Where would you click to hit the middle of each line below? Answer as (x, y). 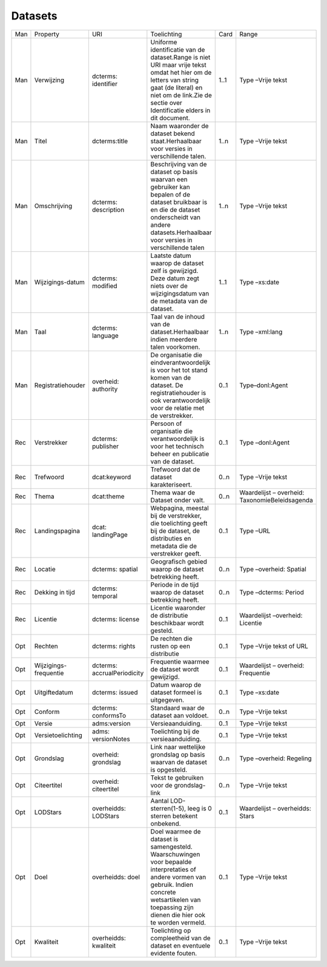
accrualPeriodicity (118, 673)
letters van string (175, 80)
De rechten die (172, 638)
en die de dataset (175, 209)
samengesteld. (172, 846)
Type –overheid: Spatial (273, 569)
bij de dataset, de (175, 531)
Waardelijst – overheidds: (275, 808)
